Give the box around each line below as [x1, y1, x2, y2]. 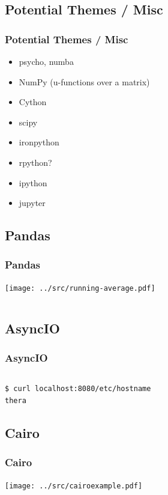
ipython [19, 176, 47, 189]
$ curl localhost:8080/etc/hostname [5, 384, 151, 393]
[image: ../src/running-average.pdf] [5, 284, 155, 293]
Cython [19, 96, 47, 108]
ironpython [19, 136, 59, 148]
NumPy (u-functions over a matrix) [19, 75, 150, 88]
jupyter [19, 196, 46, 209]
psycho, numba [19, 55, 74, 67]
